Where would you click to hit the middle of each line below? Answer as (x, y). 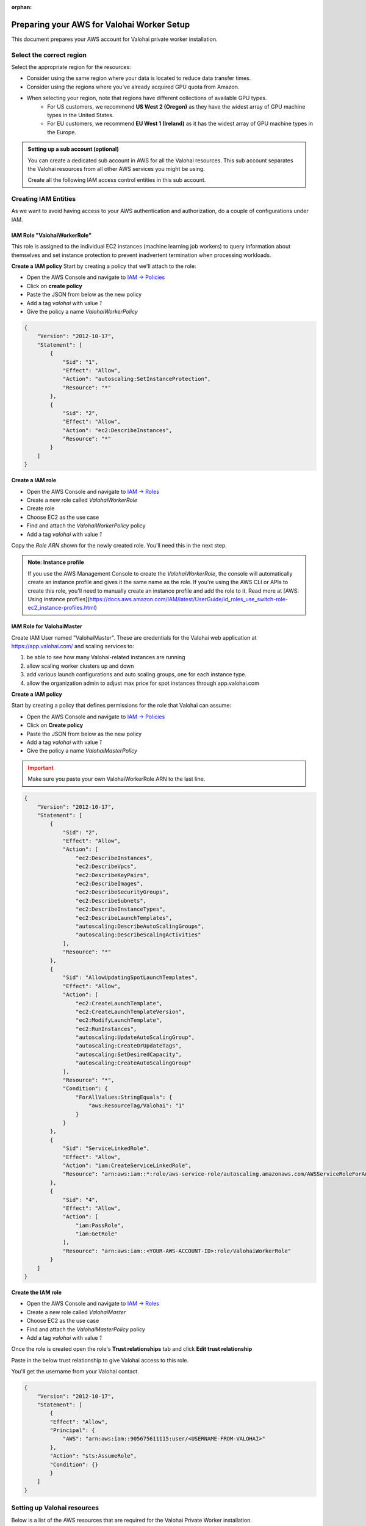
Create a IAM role (34, 480)
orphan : (22, 7)
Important (41, 768)
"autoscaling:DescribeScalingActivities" (138, 935)
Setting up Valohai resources (55, 1508)
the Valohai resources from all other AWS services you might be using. (117, 168)
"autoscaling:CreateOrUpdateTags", (129, 1046)
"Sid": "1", (81, 362)
